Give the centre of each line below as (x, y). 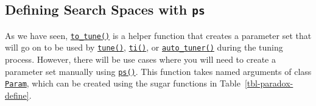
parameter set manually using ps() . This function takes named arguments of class (158, 71)
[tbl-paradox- (269, 83)
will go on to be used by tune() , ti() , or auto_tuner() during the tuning (144, 47)
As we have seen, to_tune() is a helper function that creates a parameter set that (158, 35)
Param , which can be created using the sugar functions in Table (123, 83)
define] (17, 95)
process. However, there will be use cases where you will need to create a (140, 59)
